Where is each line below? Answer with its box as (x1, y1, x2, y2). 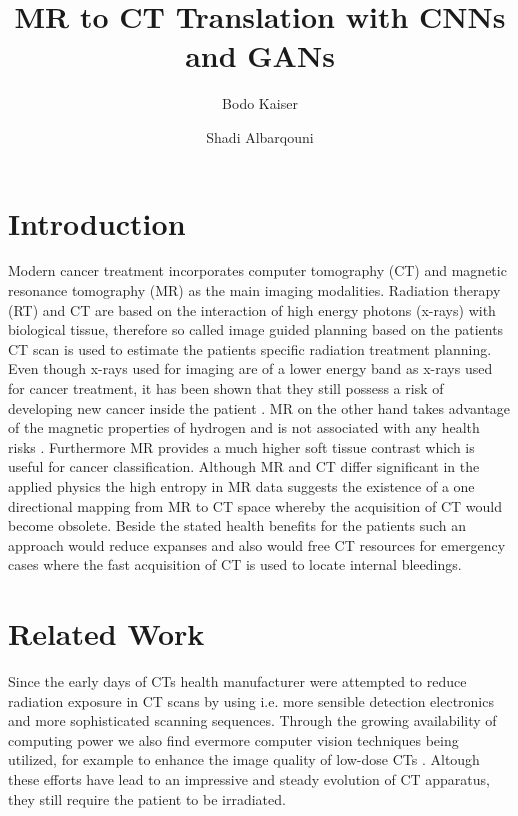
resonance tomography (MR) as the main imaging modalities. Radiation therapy (8, 280, 501, 301)
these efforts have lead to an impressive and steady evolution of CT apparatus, (8, 769, 490, 790)
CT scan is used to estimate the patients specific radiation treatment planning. (8, 338, 492, 359)
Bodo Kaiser (222, 93, 298, 114)
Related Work (8, 613, 205, 654)
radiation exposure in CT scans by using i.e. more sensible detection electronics (8, 690, 494, 711)
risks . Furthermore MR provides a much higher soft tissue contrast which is (8, 436, 475, 457)
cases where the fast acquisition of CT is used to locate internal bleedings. (8, 554, 462, 575)
